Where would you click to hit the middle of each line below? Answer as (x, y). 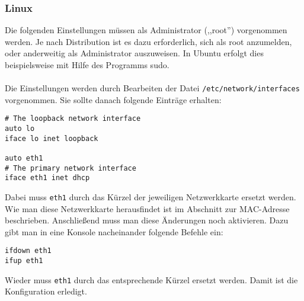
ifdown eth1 (28, 251)
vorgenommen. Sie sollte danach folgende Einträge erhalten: (113, 99)
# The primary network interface (71, 168)
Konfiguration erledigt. (46, 291)
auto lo (20, 129)
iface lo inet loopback (52, 138)
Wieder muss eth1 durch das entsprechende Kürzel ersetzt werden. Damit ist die (151, 279)
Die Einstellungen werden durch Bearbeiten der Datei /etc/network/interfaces (152, 88)
